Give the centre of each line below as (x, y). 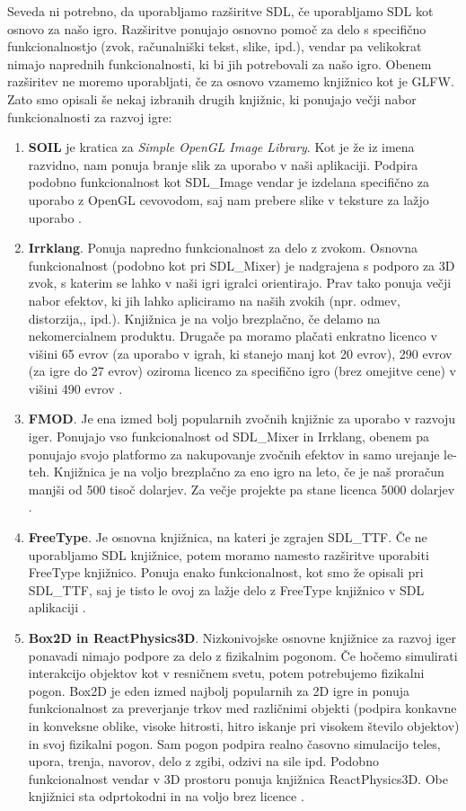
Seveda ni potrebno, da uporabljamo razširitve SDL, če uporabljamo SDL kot (220, 11)
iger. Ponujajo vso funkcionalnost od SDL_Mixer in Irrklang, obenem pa (229, 437)
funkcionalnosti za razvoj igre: (90, 116)
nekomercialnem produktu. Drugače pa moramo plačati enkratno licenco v (233, 336)
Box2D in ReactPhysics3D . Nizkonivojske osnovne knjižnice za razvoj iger (242, 637)
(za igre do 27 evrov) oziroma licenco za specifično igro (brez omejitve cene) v (242, 371)
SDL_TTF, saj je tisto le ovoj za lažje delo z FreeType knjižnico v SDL (226, 589)
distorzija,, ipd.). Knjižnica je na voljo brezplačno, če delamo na (204, 318)
